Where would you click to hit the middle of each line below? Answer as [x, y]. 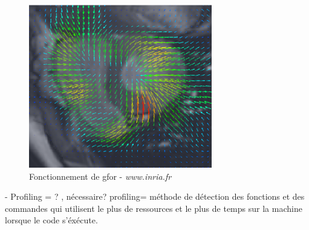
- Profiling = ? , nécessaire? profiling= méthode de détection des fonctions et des [155, 196]
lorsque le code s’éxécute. [51, 220]
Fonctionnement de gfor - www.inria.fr [100, 176]
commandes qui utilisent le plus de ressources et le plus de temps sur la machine [154, 208]
